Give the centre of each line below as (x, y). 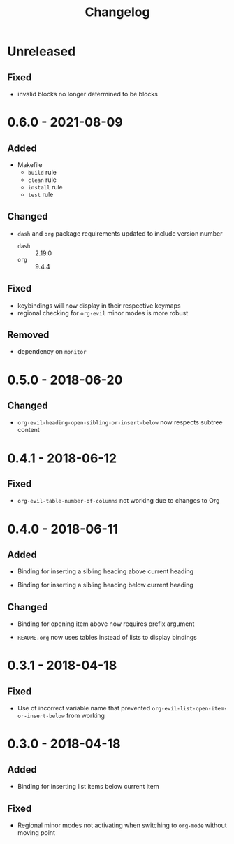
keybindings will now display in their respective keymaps (99, 306)
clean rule (42, 180)
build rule (42, 172)
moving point (36, 833)
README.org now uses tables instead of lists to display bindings (107, 638)
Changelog (117, 12)
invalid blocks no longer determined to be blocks (88, 94)
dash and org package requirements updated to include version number (120, 233)
